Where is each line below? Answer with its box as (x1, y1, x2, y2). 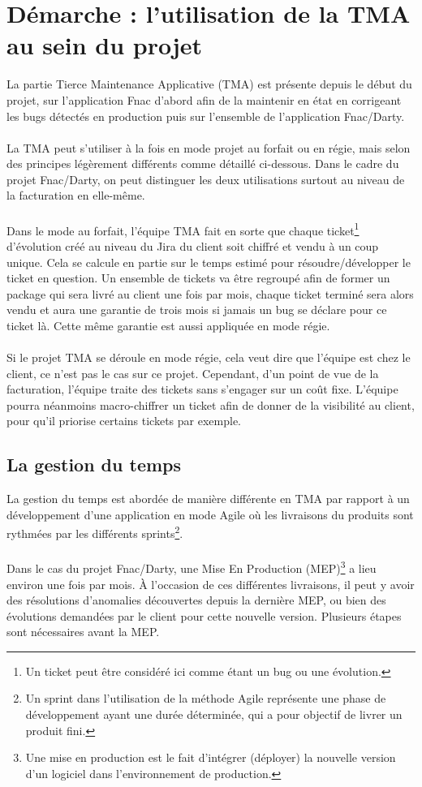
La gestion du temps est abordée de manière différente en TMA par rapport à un (6, 490, 410, 507)
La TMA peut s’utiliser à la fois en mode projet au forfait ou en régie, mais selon (6, 139, 411, 156)
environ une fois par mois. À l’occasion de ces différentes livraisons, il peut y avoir (6, 575, 415, 592)
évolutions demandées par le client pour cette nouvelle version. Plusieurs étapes (6, 607, 402, 624)
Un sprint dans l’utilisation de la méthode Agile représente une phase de (25, 690, 386, 707)
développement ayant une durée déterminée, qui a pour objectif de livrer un (25, 706, 403, 723)
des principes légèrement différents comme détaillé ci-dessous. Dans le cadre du (6, 155, 399, 172)
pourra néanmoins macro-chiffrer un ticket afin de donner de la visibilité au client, (6, 396, 415, 413)
